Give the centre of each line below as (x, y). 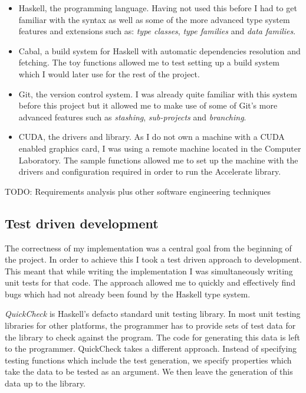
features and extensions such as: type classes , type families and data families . (157, 31)
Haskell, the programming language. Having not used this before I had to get (158, 8)
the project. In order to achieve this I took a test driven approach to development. (153, 259)
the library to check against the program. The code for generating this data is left (152, 337)
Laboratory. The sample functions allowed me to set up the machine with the (158, 160)
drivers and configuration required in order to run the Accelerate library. (150, 171)
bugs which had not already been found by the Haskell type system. (128, 294)
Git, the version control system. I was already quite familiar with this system (158, 94)
